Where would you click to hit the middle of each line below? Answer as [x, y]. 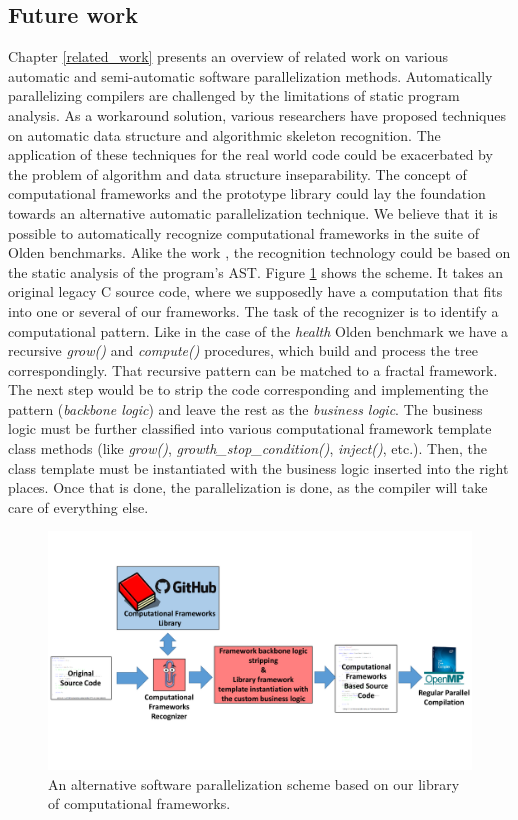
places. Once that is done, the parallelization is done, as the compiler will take [248, 487]
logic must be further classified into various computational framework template [250, 428]
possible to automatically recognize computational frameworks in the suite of [243, 232]
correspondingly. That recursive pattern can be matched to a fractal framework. [253, 369]
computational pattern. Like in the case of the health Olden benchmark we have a [258, 330]
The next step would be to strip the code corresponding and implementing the [248, 389]
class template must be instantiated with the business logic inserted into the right [258, 467]
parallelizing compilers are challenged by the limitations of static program [234, 95]
